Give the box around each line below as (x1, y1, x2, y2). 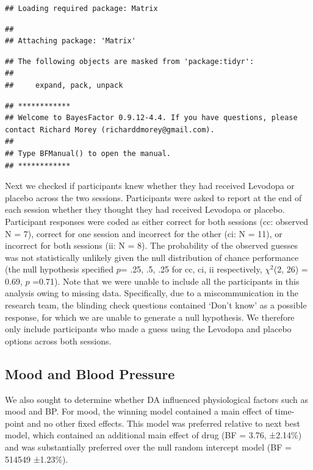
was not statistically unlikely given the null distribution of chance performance (5, 251, 299, 263)
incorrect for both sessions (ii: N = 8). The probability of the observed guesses (5, 239, 298, 252)
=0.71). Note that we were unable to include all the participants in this (32, 274, 300, 287)
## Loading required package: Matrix (5, 4, 158, 13)
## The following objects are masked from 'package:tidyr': (5, 57, 254, 66)
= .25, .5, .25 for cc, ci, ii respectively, (120, 263, 262, 276)
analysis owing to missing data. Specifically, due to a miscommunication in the (5, 287, 299, 299)
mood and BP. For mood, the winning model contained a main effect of (5, 405, 272, 418)
